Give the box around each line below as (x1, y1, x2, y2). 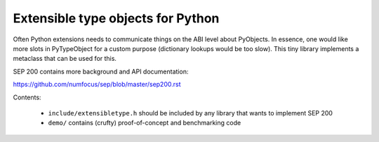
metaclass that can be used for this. (13, 55, 117, 63)
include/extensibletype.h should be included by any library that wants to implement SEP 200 (48, 108, 333, 117)
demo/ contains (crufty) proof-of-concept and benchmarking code (48, 119, 241, 127)
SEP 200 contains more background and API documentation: (13, 67, 189, 76)
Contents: (13, 93, 41, 101)
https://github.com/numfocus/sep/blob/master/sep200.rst (13, 80, 181, 89)
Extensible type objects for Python (13, 10, 220, 26)
